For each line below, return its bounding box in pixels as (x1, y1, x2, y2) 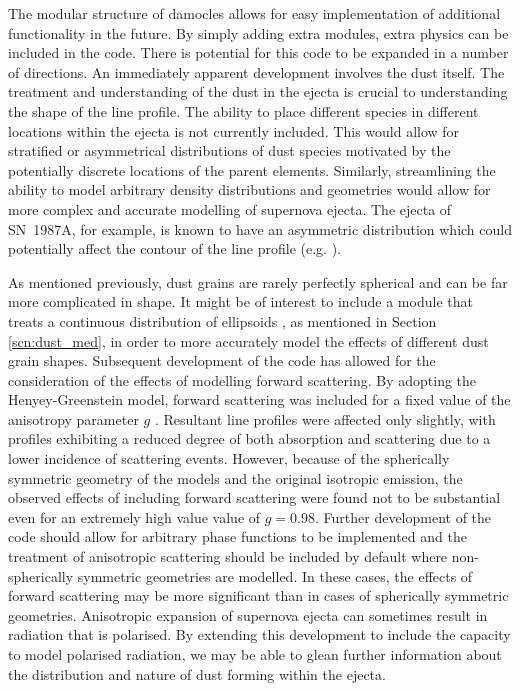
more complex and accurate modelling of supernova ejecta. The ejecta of (8, 198, 452, 219)
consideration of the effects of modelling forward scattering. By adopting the (8, 369, 477, 390)
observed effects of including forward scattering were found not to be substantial (8, 487, 501, 508)
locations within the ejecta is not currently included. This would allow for (8, 120, 460, 141)
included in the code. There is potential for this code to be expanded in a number (8, 42, 509, 63)
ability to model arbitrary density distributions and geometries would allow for (8, 179, 491, 200)
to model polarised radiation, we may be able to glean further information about (8, 644, 502, 664)
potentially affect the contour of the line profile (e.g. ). (8, 238, 341, 259)
